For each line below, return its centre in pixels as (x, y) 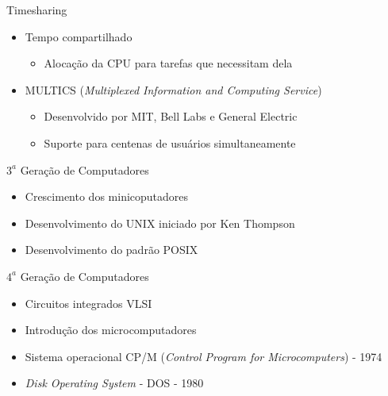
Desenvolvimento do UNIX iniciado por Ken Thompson (160, 223)
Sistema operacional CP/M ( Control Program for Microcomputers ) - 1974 (204, 356)
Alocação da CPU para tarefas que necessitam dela (168, 63)
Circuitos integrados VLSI (88, 303)
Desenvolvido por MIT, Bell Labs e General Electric (171, 116)
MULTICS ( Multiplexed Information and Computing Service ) (173, 89)
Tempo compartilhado (79, 36)
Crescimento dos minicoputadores (107, 196)
